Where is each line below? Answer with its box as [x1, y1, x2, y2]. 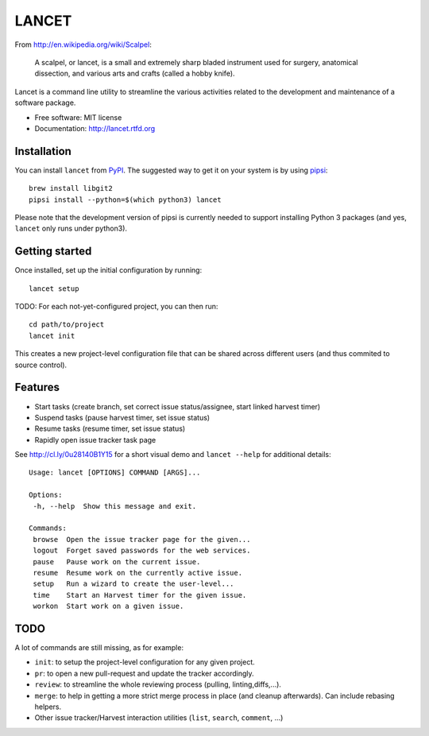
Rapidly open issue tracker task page [34, 435, 157, 444]
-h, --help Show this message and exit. [33, 502, 197, 510]
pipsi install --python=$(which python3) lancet [29, 195, 222, 204]
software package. [14, 98, 76, 107]
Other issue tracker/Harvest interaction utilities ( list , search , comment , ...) [34, 713, 284, 722]
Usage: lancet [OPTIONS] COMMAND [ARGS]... [29, 468, 201, 477]
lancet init [29, 331, 75, 340]
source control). [14, 360, 68, 370]
